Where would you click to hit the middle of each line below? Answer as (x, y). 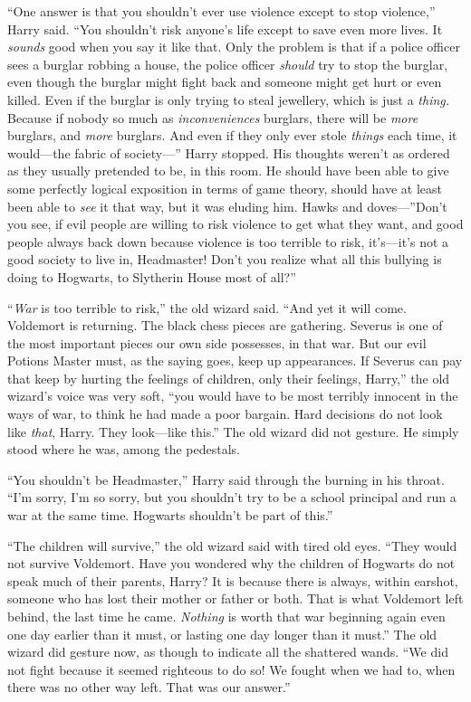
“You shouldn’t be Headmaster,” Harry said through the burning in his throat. (226, 479)
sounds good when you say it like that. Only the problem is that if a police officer (234, 47)
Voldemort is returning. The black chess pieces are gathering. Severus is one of (225, 325)
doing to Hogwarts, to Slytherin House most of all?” (152, 276)
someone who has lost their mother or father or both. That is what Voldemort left (235, 598)
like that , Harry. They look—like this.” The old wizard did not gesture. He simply (233, 431)
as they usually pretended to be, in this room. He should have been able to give (228, 171)
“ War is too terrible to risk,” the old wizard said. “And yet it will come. (207, 307)
